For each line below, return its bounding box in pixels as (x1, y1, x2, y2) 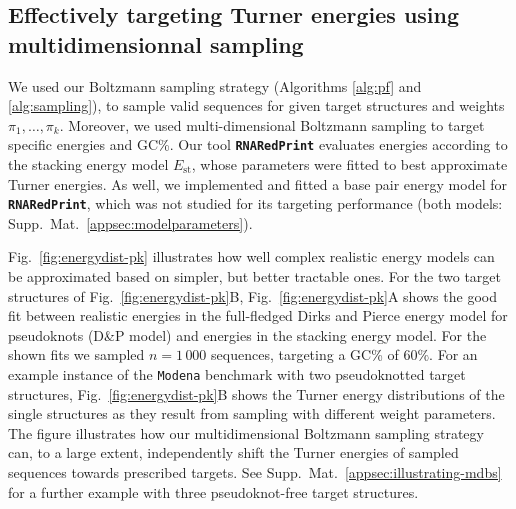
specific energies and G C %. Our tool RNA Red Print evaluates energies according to (8, 134, 508, 155)
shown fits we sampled (8, 344, 145, 365)
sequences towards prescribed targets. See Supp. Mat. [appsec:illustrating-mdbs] (8, 462, 502, 483)
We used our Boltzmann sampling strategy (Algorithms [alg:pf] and (8, 75, 422, 96)
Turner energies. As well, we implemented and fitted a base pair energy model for (8, 173, 507, 194)
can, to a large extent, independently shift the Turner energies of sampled (8, 442, 459, 463)
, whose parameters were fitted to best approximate (191, 154, 508, 175)
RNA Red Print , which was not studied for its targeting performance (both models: (8, 193, 503, 214)
